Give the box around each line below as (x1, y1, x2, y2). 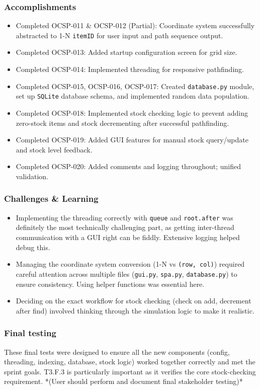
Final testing (4, 327, 56, 339)
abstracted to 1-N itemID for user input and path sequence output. (16, 30, 223, 40)
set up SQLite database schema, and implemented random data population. (16, 91, 249, 101)
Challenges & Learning (4, 192, 99, 205)
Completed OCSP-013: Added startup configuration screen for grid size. (16, 47, 237, 57)
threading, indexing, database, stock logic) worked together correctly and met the (4, 356, 255, 367)
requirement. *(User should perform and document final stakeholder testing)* (4, 376, 243, 386)
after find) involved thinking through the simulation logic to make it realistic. (16, 305, 254, 316)
